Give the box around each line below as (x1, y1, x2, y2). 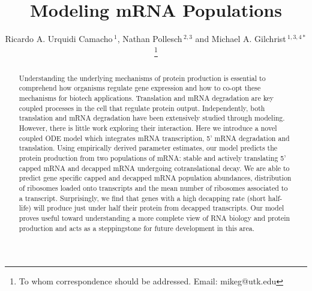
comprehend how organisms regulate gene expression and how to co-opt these (19, 83, 261, 93)
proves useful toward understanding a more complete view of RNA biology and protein (19, 212, 290, 223)
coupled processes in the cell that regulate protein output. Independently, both (19, 103, 265, 113)
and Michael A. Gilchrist (195, 32, 286, 45)
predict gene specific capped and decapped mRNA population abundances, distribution (19, 173, 292, 183)
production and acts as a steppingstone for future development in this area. (19, 223, 255, 233)
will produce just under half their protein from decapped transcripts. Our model (33, 203, 284, 213)
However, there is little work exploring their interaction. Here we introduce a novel (19, 123, 277, 133)
